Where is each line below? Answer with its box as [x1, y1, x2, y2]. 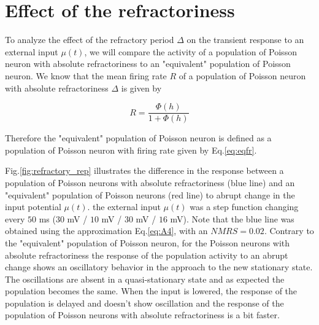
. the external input [87, 200, 161, 213]
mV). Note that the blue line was [170, 212, 294, 225]
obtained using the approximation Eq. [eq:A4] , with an [5, 224, 208, 237]
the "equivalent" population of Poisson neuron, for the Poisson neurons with [5, 236, 290, 249]
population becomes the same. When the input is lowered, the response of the [5, 284, 298, 297]
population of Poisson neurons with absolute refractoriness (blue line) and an [5, 176, 295, 189]
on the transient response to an [186, 33, 304, 46]
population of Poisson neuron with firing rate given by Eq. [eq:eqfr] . [5, 143, 257, 156]
